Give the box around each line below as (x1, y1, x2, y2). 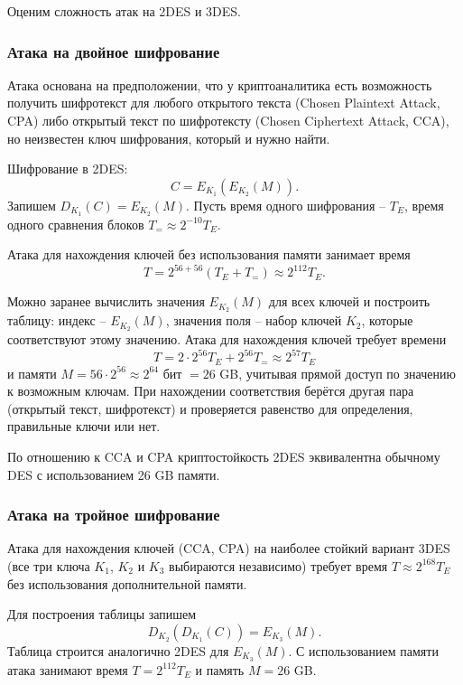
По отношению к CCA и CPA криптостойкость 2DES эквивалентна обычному (7, 446, 440, 465)
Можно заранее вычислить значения (7, 292, 205, 311)
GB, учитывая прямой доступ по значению (219, 363, 456, 382)
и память (195, 660, 245, 679)
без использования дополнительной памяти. (7, 574, 247, 593)
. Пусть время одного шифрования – (186, 195, 386, 214)
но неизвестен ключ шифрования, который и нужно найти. (7, 128, 330, 147)
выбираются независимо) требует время (169, 556, 388, 575)
